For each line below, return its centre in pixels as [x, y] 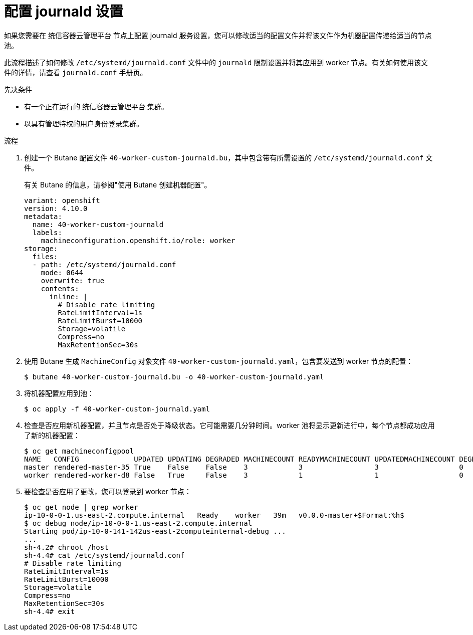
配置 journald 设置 [64, 12]
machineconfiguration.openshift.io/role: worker [138, 240]
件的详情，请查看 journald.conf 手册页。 [76, 72]
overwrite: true [73, 280]
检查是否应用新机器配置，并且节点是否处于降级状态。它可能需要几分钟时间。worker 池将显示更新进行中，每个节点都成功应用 [229, 425]
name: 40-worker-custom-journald [98, 224]
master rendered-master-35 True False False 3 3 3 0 [244, 467]
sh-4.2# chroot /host [66, 547]
